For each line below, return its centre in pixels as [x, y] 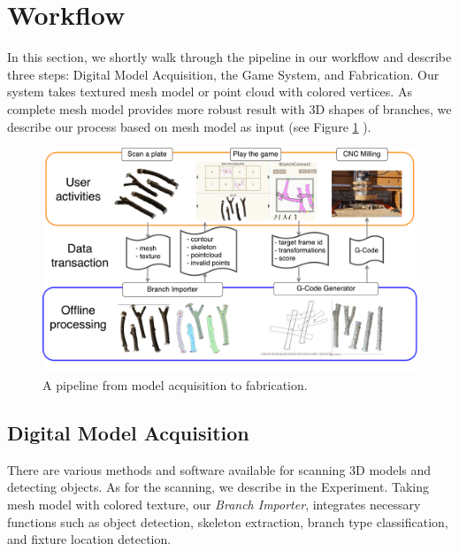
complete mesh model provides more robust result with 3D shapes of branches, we [229, 108]
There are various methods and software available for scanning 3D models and [219, 469]
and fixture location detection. [89, 539]
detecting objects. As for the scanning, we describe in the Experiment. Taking [218, 487]
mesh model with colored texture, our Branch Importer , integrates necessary [214, 504]
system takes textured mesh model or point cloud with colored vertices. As [210, 92]
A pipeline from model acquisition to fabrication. [175, 384]
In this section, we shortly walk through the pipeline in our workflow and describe [229, 57]
